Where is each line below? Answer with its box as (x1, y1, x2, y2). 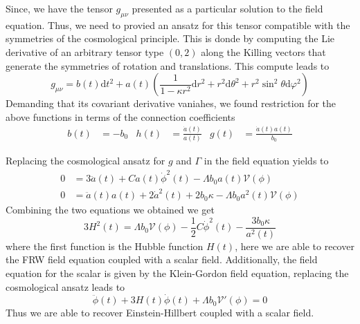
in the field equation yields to (204, 153, 329, 168)
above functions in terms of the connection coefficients (6, 109, 235, 124)
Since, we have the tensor (6, 1, 113, 15)
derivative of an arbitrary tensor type (6, 44, 164, 59)
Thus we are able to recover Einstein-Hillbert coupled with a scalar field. (6, 305, 314, 320)
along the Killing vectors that (201, 44, 326, 59)
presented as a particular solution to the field (132, 1, 323, 15)
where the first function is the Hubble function (6, 238, 204, 253)
